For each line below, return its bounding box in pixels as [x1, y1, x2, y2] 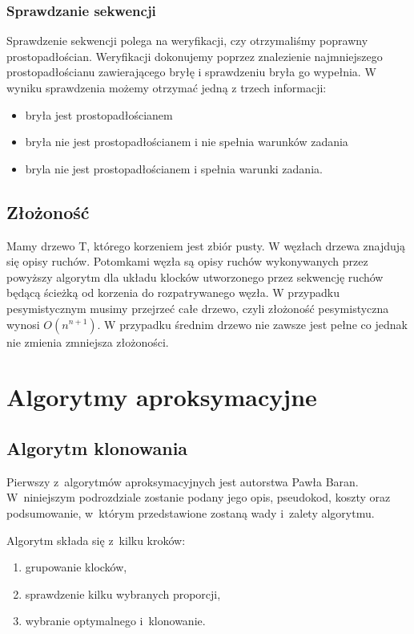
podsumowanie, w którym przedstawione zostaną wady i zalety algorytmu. [6, 504, 375, 521]
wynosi [6, 315, 40, 332]
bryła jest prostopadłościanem [25, 106, 173, 123]
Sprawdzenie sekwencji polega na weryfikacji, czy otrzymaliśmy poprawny [6, 32, 368, 49]
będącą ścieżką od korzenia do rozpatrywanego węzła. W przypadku [6, 284, 340, 301]
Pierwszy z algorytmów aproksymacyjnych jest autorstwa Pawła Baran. [6, 473, 359, 490]
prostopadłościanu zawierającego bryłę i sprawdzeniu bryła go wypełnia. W [6, 63, 376, 80]
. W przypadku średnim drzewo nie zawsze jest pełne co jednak [97, 315, 408, 332]
